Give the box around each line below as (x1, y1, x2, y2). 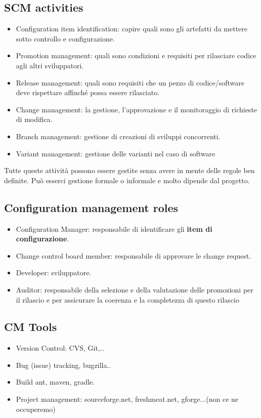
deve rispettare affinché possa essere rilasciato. (16, 87, 160, 98)
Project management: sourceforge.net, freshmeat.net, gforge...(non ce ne (16, 394, 239, 404)
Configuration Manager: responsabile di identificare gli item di (16, 223, 212, 234)
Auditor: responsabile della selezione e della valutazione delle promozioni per (16, 284, 253, 295)
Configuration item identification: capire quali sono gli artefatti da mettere (16, 23, 248, 34)
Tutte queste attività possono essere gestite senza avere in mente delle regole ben (4, 165, 255, 176)
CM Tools (4, 319, 57, 335)
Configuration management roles (4, 199, 179, 215)
